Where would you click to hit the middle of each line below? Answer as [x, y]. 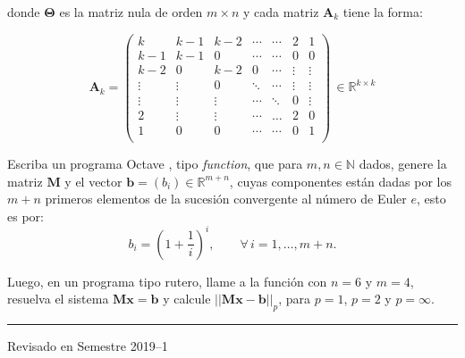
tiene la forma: [383, 12]
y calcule [187, 299]
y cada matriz [281, 12]
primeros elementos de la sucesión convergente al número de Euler [226, 199]
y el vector [93, 181]
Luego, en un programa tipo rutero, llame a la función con [167, 281]
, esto [431, 199]
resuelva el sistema [58, 299]
